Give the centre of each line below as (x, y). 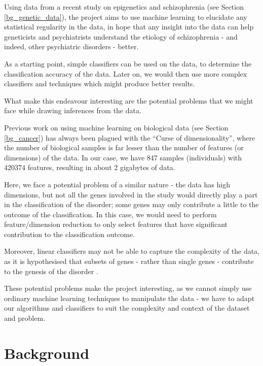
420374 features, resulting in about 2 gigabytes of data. (90, 167)
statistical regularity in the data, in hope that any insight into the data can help (129, 27)
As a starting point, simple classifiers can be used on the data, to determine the (128, 63)
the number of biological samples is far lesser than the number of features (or (124, 147)
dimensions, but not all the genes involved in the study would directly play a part (131, 194)
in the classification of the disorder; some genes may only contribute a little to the (131, 204)
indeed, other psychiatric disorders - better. (71, 46)
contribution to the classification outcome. (70, 234)
